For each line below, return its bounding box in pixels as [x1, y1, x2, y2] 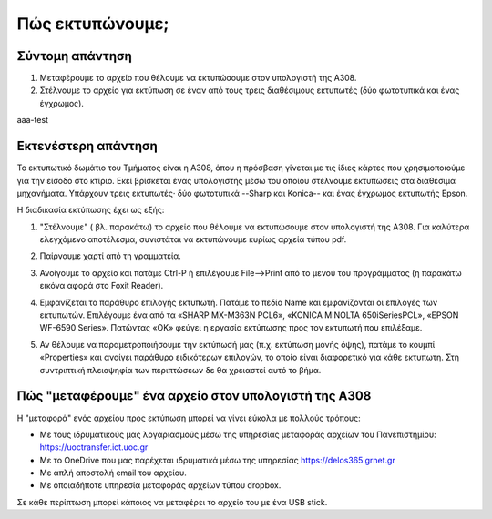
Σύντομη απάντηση [16, 48, 132, 64]
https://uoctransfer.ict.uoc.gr [39, 442, 149, 453]
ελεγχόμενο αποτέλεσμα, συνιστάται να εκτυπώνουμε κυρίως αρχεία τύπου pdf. [39, 234, 347, 245]
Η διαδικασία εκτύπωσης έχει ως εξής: [16, 205, 165, 216]
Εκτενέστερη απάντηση [16, 138, 159, 154]
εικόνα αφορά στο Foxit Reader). [39, 280, 164, 291]
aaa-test [16, 115, 49, 126]
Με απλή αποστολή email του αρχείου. [39, 467, 187, 478]
